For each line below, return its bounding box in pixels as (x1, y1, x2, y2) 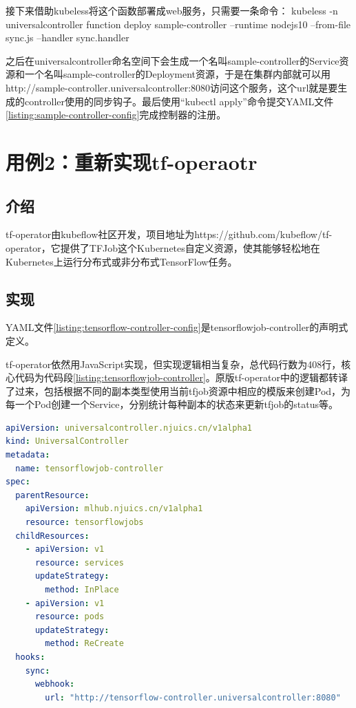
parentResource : (15, 490, 90, 500)
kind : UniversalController (6, 436, 129, 447)
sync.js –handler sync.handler (6, 30, 129, 45)
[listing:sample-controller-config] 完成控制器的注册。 (6, 107, 227, 122)
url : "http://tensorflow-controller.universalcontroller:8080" (45, 692, 341, 702)
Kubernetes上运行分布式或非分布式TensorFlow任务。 (6, 254, 238, 268)
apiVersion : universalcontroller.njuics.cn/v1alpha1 (6, 422, 252, 433)
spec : (6, 477, 30, 487)
